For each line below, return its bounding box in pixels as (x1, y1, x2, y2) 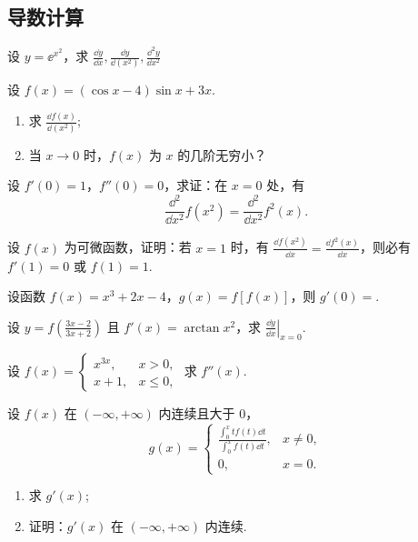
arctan (184, 321, 220, 335)
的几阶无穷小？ (177, 145, 267, 164)
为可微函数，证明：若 (64, 237, 192, 256)
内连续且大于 (158, 404, 235, 423)
